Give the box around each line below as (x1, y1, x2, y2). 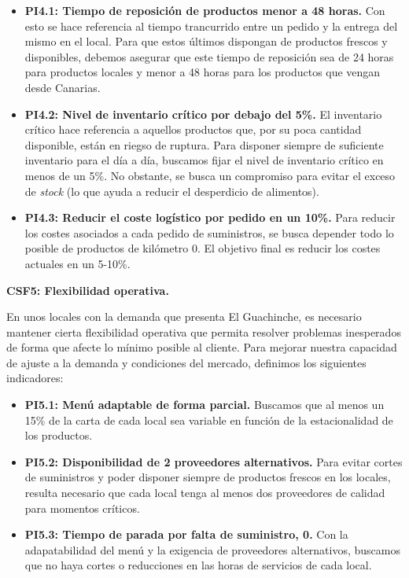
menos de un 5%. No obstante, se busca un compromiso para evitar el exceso (24, 167, 396, 183)
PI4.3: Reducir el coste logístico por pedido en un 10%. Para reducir (24, 209, 396, 226)
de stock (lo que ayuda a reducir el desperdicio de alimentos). (24, 182, 319, 199)
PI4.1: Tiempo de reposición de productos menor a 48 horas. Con (24, 2, 385, 18)
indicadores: (6, 370, 64, 386)
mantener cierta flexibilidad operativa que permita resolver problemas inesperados (6, 323, 401, 340)
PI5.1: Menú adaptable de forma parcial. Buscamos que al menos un (24, 396, 385, 413)
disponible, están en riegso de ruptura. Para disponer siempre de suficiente (24, 136, 384, 153)
